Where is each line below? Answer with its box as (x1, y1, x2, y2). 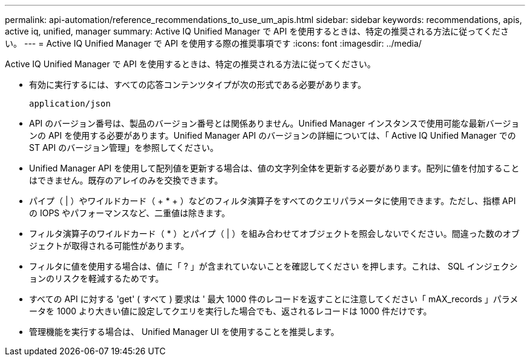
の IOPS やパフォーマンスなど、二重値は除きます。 (29, 208, 230, 218)
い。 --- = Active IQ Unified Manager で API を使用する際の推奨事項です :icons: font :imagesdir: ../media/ (5, 38, 422, 48)
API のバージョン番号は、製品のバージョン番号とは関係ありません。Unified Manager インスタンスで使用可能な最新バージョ (29, 118, 520, 128)
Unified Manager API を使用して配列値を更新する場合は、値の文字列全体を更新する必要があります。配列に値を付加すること (29, 163, 520, 173)
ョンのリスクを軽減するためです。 (29, 273, 164, 283)
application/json (29, 99, 111, 108)
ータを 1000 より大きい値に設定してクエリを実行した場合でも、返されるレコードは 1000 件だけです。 (29, 306, 432, 316)
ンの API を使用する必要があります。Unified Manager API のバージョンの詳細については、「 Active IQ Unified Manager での (29, 130, 516, 141)
